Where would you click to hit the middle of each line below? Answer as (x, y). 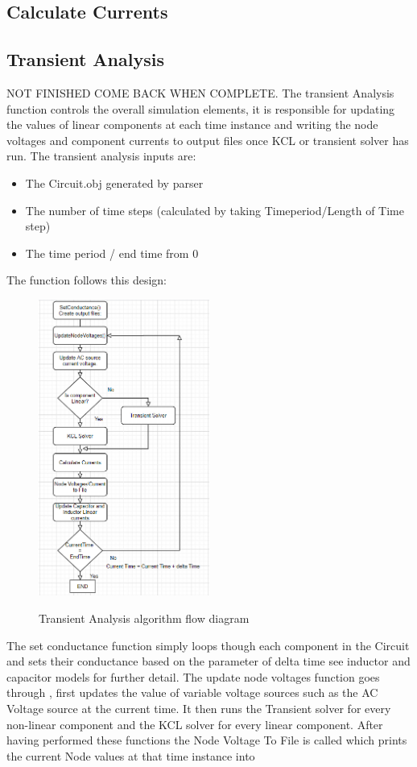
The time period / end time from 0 (112, 253)
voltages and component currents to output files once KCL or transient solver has (208, 140)
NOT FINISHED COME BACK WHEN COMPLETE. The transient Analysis (200, 92)
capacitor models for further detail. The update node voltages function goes (193, 676)
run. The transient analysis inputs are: (101, 156)
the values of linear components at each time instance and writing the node (192, 124)
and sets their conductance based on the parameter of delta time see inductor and (208, 661)
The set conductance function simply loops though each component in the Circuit (208, 645)
